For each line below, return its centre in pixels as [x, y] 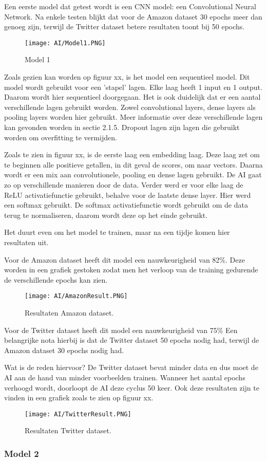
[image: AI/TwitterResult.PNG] [78, 414]
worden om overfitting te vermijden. [61, 137]
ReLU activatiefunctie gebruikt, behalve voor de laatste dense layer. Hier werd [128, 195]
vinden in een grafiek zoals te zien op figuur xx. [79, 398]
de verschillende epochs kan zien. [56, 279]
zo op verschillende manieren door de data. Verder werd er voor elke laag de [124, 184]
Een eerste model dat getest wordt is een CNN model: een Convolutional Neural [130, 6]
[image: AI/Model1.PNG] [65, 43]
